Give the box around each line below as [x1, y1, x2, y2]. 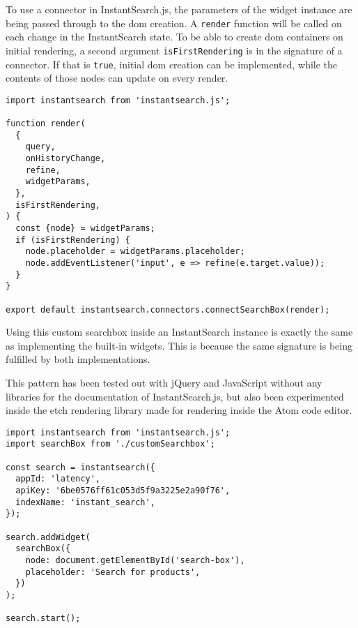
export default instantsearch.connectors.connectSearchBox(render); [6, 304, 330, 315]
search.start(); [6, 613, 81, 624]
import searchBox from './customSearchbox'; [6, 439, 215, 449]
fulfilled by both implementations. [6, 352, 150, 366]
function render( [6, 119, 86, 129]
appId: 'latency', [15, 474, 101, 484]
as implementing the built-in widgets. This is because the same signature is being [6, 338, 353, 352]
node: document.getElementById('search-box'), [25, 555, 245, 565]
